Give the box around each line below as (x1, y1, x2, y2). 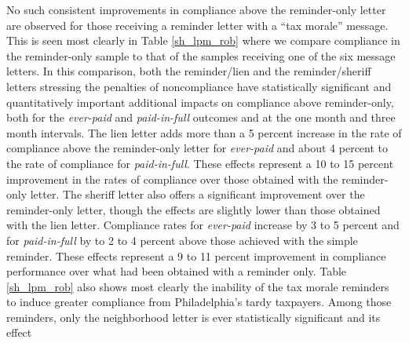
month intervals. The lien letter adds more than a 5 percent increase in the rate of (6, 124, 402, 140)
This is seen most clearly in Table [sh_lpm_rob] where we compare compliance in (6, 32, 400, 49)
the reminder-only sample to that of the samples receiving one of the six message (6, 47, 396, 64)
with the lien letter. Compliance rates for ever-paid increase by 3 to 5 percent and (6, 217, 400, 233)
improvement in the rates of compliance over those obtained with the (6, 170, 338, 187)
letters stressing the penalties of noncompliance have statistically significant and (6, 78, 392, 94)
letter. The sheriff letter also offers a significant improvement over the (30, 186, 365, 203)
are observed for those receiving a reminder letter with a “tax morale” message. (6, 16, 389, 33)
